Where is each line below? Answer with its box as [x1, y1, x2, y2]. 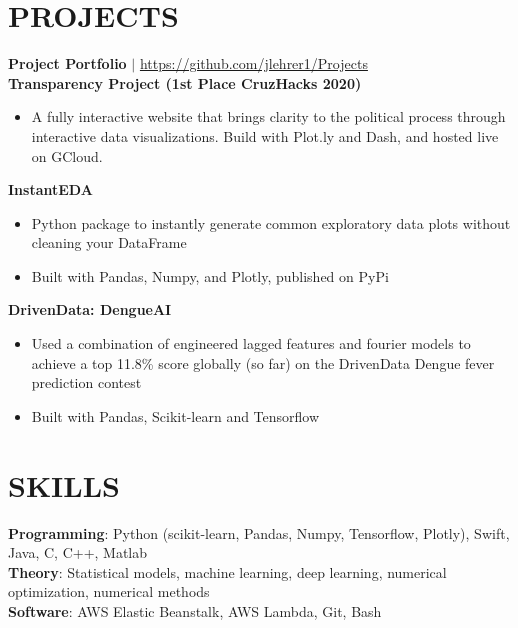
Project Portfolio [8, 53, 127, 74]
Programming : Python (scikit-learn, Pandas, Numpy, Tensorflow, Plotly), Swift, [8, 522, 510, 543]
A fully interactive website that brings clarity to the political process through [31, 106, 506, 127]
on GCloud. [31, 145, 103, 166]
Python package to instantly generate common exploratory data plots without [31, 212, 511, 233]
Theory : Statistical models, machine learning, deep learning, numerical [8, 561, 447, 582]
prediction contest [31, 372, 142, 393]
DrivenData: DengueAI [8, 299, 172, 320]
